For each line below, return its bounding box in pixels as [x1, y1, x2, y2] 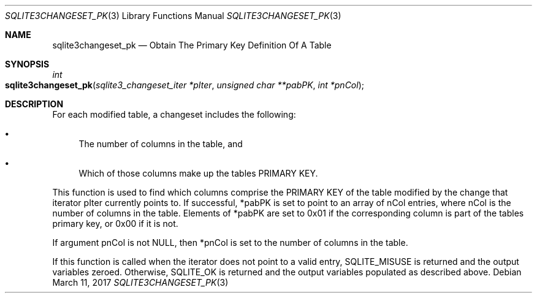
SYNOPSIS [5, 59, 50, 69]
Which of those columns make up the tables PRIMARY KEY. [78, 168, 318, 178]
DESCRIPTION [5, 99, 64, 109]
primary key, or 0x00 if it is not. [52, 218, 178, 229]
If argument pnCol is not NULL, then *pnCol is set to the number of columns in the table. [52, 237, 408, 248]
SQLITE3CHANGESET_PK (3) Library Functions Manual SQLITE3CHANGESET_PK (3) [5, 10, 341, 21]
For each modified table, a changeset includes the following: [52, 109, 296, 120]
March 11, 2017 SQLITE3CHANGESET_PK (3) [52, 277, 229, 288]
